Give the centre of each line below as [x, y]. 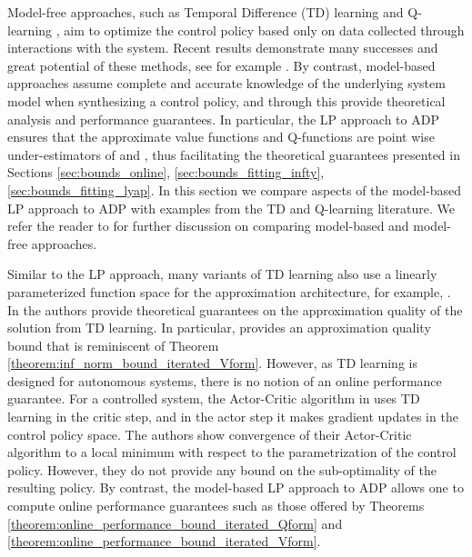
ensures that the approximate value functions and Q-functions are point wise [221, 137]
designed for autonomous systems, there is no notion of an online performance [225, 380]
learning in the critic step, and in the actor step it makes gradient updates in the [233, 417]
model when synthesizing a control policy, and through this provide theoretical [226, 100]
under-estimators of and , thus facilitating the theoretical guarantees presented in [234, 154]
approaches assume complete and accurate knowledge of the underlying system [226, 83]
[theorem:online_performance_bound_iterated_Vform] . [164, 541]
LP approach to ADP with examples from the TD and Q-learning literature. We [231, 208]
